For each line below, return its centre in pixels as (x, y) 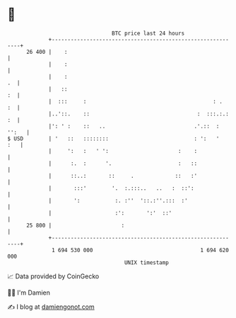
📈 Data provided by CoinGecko (53, 276)
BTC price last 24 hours (148, 33)
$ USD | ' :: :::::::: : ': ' (113, 138)
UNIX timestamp (147, 262)
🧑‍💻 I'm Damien (29, 293)
